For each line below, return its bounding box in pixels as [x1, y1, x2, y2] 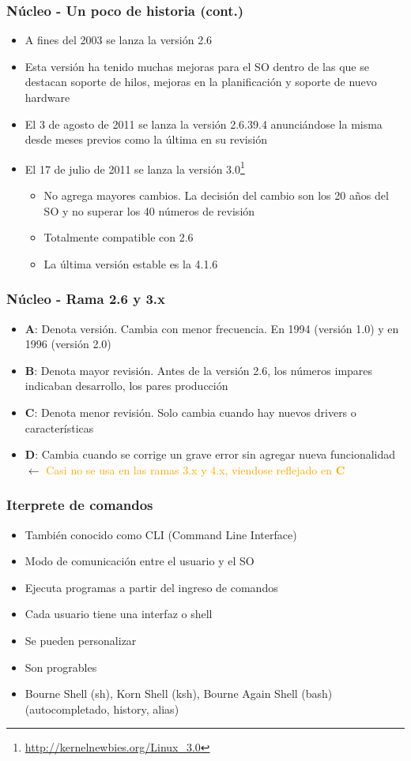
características [25, 419, 94, 436]
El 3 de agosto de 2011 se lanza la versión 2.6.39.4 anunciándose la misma [25, 115, 383, 132]
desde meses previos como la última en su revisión [25, 131, 267, 148]
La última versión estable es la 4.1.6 [43, 255, 218, 272]
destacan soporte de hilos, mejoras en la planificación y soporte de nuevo [25, 73, 377, 90]
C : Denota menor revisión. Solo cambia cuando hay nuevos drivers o [25, 404, 356, 420]
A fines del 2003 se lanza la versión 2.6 [25, 32, 213, 48]
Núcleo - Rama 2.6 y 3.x [6, 289, 165, 309]
